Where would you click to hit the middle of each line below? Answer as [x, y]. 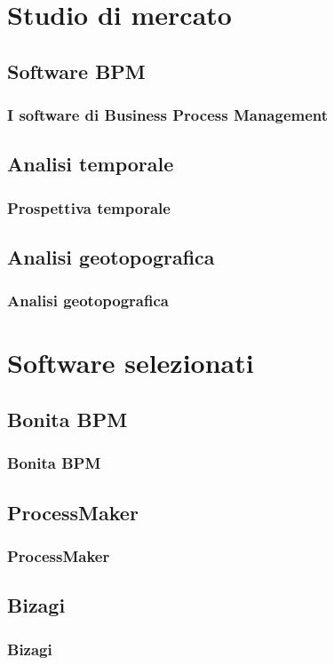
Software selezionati [131, 363]
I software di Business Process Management [168, 115]
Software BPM [76, 71]
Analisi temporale [91, 164]
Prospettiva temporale [89, 207]
